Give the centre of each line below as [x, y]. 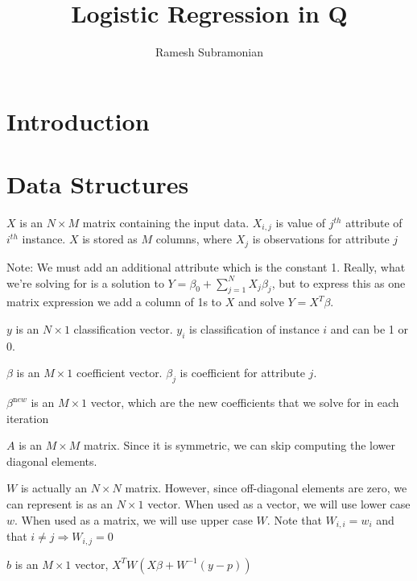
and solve [261, 302]
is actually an [54, 488]
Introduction [78, 120]
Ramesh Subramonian [209, 52]
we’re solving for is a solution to [85, 282]
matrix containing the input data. [166, 223]
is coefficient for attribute [242, 373]
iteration [28, 418]
